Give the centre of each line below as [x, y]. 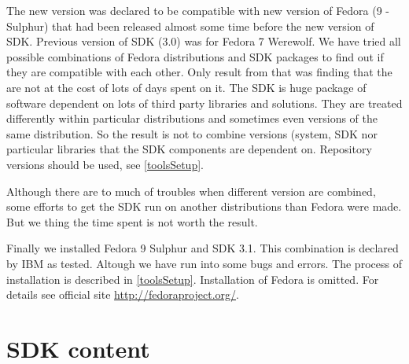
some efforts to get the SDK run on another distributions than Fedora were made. [204, 206]
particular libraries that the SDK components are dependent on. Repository [189, 149]
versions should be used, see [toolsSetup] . [105, 164]
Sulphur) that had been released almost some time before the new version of [190, 26]
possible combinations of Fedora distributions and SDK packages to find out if [195, 56]
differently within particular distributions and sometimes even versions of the [192, 118]
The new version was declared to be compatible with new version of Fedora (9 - [198, 10]
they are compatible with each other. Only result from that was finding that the [199, 72]
